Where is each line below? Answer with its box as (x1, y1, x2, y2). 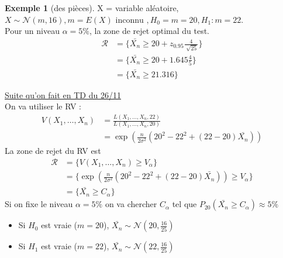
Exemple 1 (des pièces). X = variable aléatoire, (5, 2, 179, 13)
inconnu (115, 16, 144, 25)
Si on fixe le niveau (5, 198, 73, 210)
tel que (172, 198, 197, 210)
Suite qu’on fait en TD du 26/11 (5, 88, 121, 101)
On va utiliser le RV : (5, 100, 81, 112)
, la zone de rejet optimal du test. (89, 25, 209, 37)
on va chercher (105, 198, 157, 210)
